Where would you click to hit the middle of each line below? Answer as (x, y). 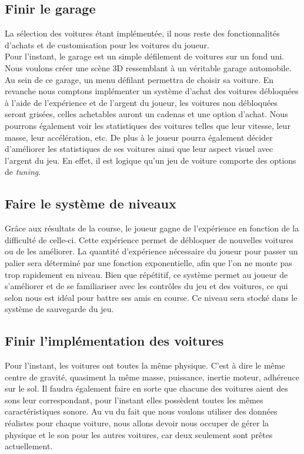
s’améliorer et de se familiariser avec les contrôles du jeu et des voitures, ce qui (146, 286)
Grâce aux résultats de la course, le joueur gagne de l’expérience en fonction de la (152, 228)
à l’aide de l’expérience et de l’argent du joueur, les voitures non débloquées (141, 102)
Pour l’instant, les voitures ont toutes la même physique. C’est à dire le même (145, 365)
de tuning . (23, 172)
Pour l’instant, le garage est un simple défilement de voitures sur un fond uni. (145, 56)
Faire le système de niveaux (91, 203)
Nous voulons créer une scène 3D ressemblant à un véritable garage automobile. (148, 67)
